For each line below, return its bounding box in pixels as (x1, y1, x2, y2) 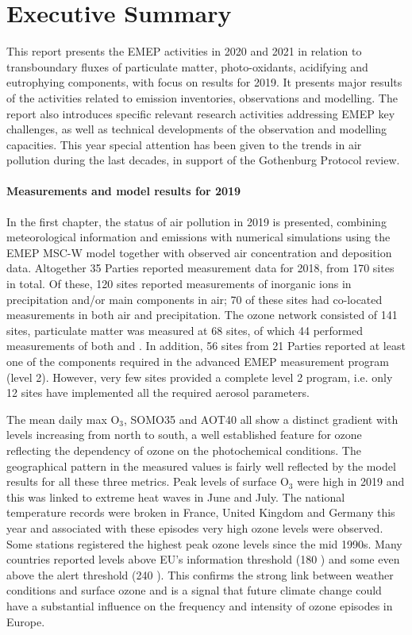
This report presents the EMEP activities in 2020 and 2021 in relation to (6, 43, 362, 60)
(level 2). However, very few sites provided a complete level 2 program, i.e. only (6, 368, 393, 385)
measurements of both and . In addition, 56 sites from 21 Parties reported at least (6, 337, 406, 354)
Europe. (6, 613, 45, 629)
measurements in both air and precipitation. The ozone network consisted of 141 (6, 306, 398, 323)
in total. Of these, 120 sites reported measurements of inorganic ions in (6, 275, 352, 292)
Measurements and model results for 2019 (6, 183, 241, 199)
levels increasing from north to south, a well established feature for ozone (6, 426, 362, 443)
